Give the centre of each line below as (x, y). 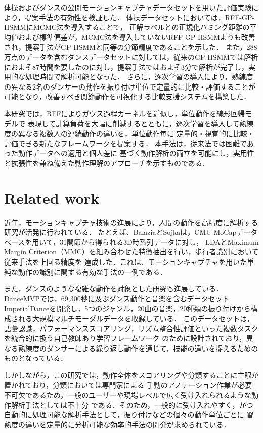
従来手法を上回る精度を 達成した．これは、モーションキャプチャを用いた (126, 262)
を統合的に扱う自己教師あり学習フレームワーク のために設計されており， (125, 338)
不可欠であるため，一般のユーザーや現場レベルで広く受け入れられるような (128, 395)
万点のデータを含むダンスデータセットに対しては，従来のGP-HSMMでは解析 (131, 56)
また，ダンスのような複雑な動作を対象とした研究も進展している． (114, 289)
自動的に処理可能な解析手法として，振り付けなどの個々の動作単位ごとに (124, 415)
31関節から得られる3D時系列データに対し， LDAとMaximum (159, 242)
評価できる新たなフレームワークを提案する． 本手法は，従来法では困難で (125, 143)
